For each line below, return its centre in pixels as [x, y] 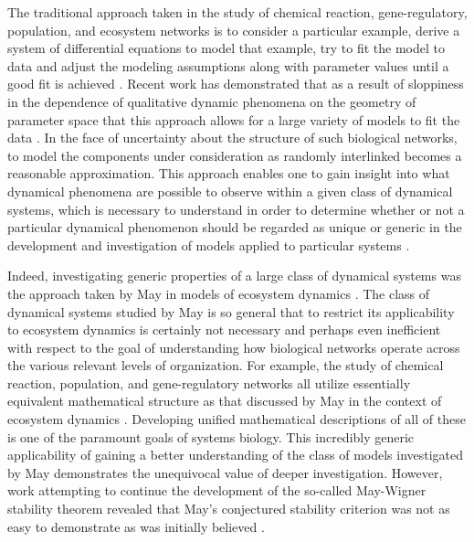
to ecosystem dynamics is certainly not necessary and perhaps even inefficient [224, 329]
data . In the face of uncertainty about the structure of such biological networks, [232, 138]
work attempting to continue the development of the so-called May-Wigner [217, 490]
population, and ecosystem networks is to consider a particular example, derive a [234, 30]
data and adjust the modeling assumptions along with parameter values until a [228, 65]
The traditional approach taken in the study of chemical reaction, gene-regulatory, [237, 12]
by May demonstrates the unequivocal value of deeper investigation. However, [225, 472]
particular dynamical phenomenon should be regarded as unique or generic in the [235, 227]
